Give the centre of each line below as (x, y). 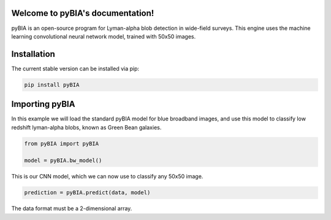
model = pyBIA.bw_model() (63, 161)
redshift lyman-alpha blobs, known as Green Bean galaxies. (86, 127)
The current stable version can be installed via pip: (75, 68)
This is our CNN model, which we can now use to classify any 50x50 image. (107, 177)
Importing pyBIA (43, 104)
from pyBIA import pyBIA (62, 143)
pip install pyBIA (52, 85)
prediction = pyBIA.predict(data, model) (87, 193)
